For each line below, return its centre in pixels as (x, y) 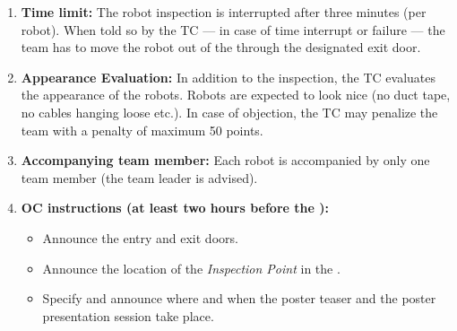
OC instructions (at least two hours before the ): (175, 208)
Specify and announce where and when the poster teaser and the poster (239, 298)
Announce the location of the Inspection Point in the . (191, 268)
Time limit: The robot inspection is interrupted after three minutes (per (224, 12)
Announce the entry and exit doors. (140, 237)
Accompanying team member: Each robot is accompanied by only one (225, 160)
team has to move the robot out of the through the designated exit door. (221, 47)
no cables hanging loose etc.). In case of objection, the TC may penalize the (229, 112)
